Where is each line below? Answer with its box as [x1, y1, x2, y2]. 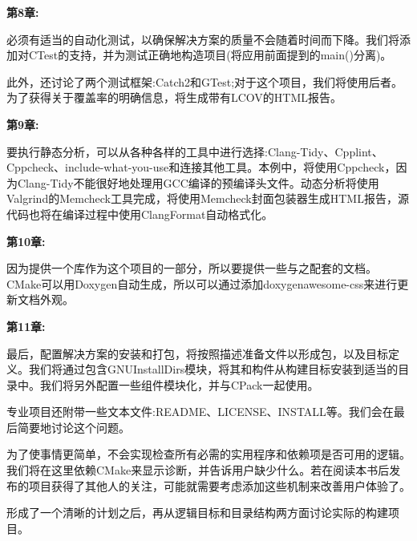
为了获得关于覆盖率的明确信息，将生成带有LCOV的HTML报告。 [6, 89, 342, 106]
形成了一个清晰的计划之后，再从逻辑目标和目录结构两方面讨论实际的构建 [6, 504, 388, 521]
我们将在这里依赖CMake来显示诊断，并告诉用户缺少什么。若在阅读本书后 [6, 462, 390, 478]
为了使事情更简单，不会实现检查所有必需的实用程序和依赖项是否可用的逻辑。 [6, 446, 411, 462]
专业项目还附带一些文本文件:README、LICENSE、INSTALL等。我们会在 [6, 403, 394, 420]
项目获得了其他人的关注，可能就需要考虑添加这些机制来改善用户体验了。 [28, 477, 411, 494]
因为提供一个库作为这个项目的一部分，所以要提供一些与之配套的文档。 [6, 260, 377, 277]
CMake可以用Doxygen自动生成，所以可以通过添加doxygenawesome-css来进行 [6, 275, 398, 292]
